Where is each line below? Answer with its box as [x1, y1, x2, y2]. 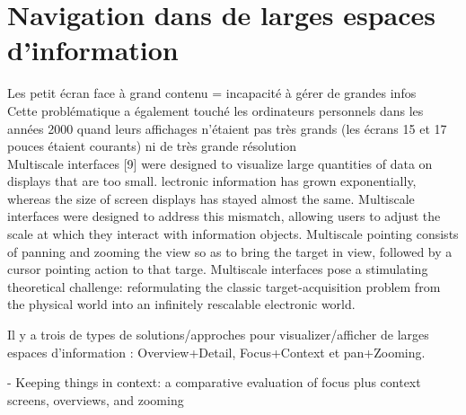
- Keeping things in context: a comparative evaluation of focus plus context [7, 373, 421, 392]
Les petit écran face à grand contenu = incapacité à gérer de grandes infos [7, 84, 417, 102]
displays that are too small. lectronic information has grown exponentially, [7, 172, 417, 190]
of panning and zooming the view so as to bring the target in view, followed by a [7, 242, 453, 260]
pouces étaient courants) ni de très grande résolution [7, 137, 297, 155]
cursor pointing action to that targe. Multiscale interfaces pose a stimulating [7, 260, 428, 278]
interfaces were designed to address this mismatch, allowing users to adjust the [7, 207, 441, 225]
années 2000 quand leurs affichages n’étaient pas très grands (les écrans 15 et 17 [7, 119, 447, 137]
